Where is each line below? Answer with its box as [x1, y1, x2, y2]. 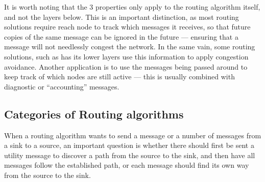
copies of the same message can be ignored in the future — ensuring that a [4, 31, 238, 42]
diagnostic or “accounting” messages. [4, 81, 119, 92]
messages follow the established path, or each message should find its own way [4, 160, 249, 170]
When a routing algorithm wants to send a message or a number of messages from [4, 130, 261, 140]
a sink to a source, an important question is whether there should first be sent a [4, 140, 254, 150]
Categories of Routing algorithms [4, 106, 184, 122]
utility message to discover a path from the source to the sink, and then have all [4, 149, 255, 160]
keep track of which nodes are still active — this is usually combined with [4, 71, 235, 82]
